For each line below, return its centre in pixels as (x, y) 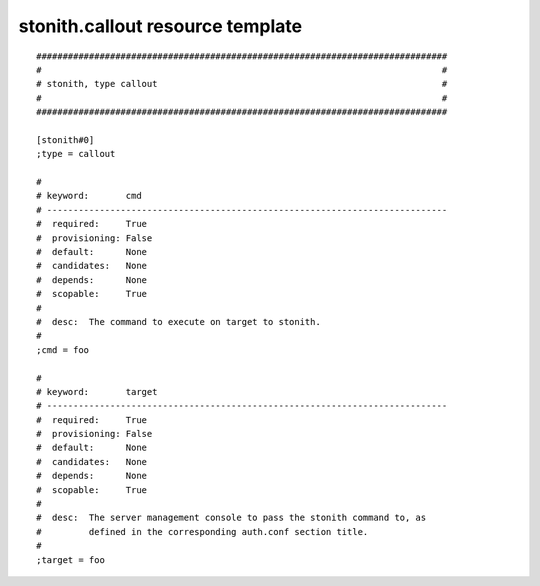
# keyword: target (97, 391)
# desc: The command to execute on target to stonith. (179, 321)
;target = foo (70, 559)
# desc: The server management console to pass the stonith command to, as (231, 518)
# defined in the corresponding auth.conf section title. (202, 531)
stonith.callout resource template (160, 26)
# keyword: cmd (89, 196)
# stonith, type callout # (242, 84)
